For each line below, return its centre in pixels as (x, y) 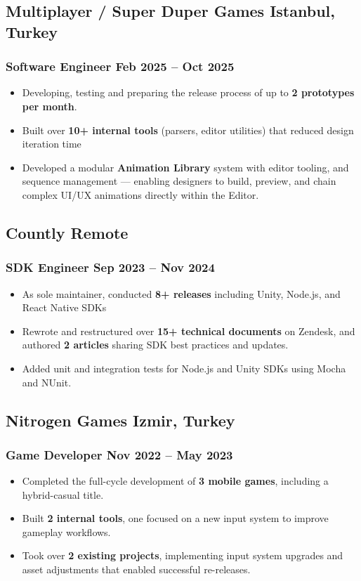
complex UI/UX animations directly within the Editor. (140, 194)
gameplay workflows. (66, 531)
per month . (50, 106)
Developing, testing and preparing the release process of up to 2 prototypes (188, 92)
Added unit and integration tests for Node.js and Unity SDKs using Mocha (184, 368)
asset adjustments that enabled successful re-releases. (136, 569)
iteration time (52, 144)
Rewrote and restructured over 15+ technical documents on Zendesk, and (189, 331)
